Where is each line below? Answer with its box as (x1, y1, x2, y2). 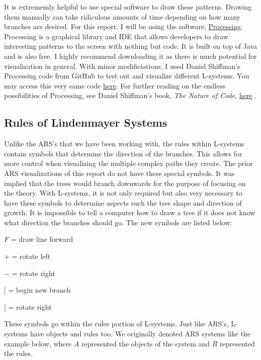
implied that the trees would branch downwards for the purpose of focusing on (4, 177, 246, 188)
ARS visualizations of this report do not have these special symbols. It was (4, 167, 235, 178)
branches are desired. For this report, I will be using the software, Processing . (4, 21, 243, 32)
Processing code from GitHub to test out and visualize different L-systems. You (4, 70, 249, 81)
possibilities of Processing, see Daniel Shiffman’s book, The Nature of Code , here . (4, 90, 257, 101)
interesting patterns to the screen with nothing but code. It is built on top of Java (4, 41, 257, 51)
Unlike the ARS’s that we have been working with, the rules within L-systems (4, 138, 244, 149)
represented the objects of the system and (81, 338, 210, 348)
